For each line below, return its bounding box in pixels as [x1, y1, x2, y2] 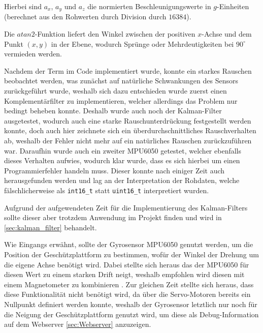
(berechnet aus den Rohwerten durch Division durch [4, 11, 167, 22]
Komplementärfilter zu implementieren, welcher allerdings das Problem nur [4, 95, 238, 106]
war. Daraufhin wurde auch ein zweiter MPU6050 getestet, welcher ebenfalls [4, 145, 241, 156]
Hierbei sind [4, 1, 42, 11]
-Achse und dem [202, 28, 252, 39]
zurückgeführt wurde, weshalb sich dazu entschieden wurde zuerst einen [4, 85, 227, 96]
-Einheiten [217, 1, 249, 11]
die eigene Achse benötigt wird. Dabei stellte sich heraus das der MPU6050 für [4, 259, 249, 269]
